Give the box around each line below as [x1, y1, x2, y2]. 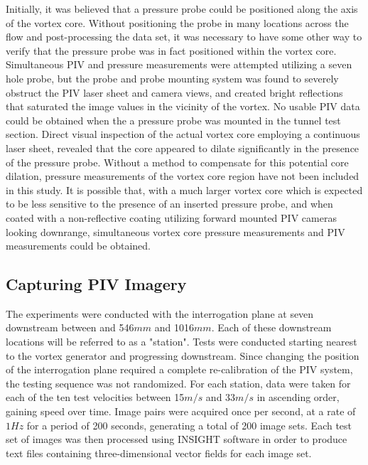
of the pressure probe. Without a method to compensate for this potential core [6, 154, 349, 169]
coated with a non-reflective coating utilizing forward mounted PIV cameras [6, 210, 337, 225]
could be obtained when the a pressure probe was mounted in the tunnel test [6, 112, 341, 127]
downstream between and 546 [6, 320, 134, 335]
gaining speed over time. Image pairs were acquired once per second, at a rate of [6, 404, 356, 419]
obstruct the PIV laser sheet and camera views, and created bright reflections [6, 85, 343, 100]
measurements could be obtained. [6, 238, 151, 253]
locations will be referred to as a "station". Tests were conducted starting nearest [6, 334, 357, 349]
